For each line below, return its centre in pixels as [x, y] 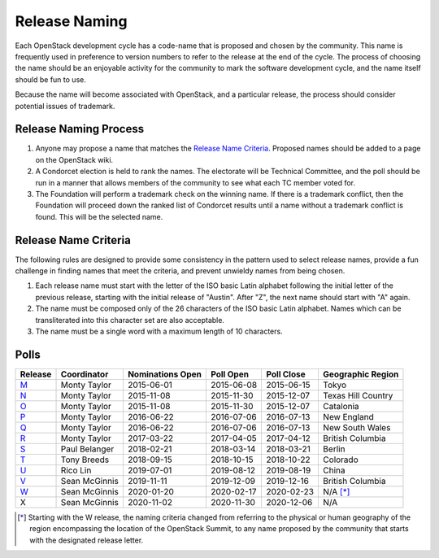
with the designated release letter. [87, 540]
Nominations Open [165, 374]
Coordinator [85, 374]
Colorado [340, 460]
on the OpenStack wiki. [74, 159]
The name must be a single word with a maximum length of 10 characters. [159, 331]
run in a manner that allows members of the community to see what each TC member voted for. [196, 182]
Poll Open [230, 374]
